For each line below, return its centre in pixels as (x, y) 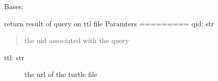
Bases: (14, 6)
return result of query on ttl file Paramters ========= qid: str (109, 23)
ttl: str (14, 57)
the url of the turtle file (61, 74)
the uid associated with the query (76, 40)
